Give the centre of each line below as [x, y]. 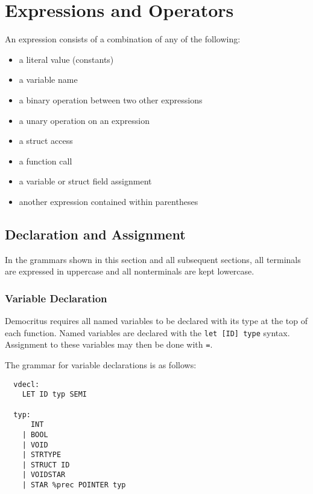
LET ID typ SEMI [55, 395]
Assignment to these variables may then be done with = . [109, 344]
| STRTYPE [42, 455]
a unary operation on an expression [84, 120]
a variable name [48, 80]
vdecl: [27, 384]
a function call [46, 161]
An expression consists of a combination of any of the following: [123, 39]
